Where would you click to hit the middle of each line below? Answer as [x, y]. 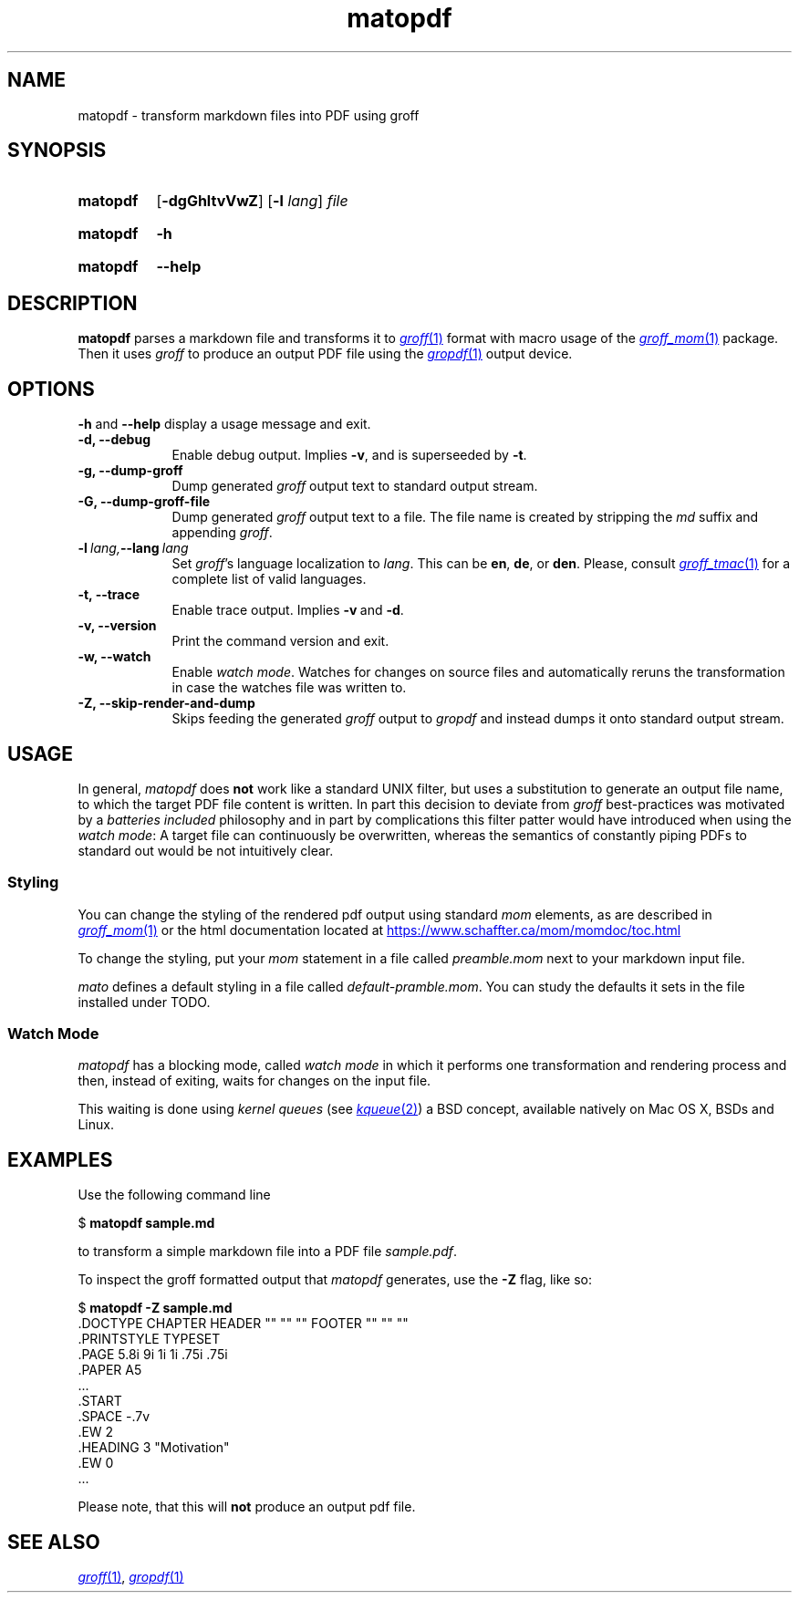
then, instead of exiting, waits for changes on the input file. [254, 1081]
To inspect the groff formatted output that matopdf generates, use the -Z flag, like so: [335, 1280]
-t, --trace [109, 595]
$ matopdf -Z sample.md [155, 1308]
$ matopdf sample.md [146, 1223]
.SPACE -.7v [114, 1417]
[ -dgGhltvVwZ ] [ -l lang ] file [252, 201]
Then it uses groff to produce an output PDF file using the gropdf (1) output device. [325, 354]
